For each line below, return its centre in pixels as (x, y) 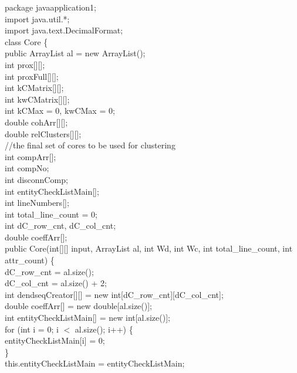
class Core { (26, 41)
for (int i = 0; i (32, 329)
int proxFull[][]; (32, 76)
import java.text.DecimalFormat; (64, 30)
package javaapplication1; (50, 7)
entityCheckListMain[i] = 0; (55, 340)
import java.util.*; (37, 18)
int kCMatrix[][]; (34, 88)
